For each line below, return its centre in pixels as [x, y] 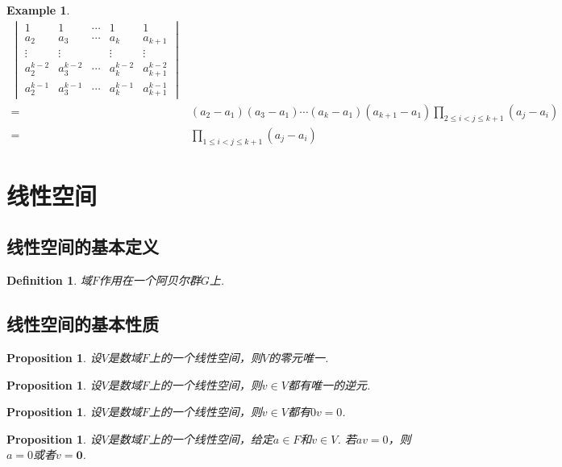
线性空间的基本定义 [83, 246]
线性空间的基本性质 [83, 324]
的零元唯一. [299, 357]
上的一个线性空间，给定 [211, 438]
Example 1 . [38, 10]
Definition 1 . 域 [49, 280]
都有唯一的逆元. [329, 384]
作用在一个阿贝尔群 [150, 280]
